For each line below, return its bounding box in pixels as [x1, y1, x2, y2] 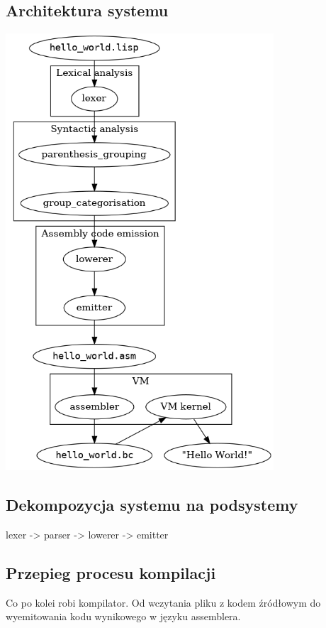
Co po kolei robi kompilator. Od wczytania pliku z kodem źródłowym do [6, 595, 321, 610]
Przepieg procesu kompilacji [6, 561, 216, 583]
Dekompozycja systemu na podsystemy [6, 494, 298, 516]
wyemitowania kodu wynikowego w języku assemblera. [6, 609, 241, 624]
